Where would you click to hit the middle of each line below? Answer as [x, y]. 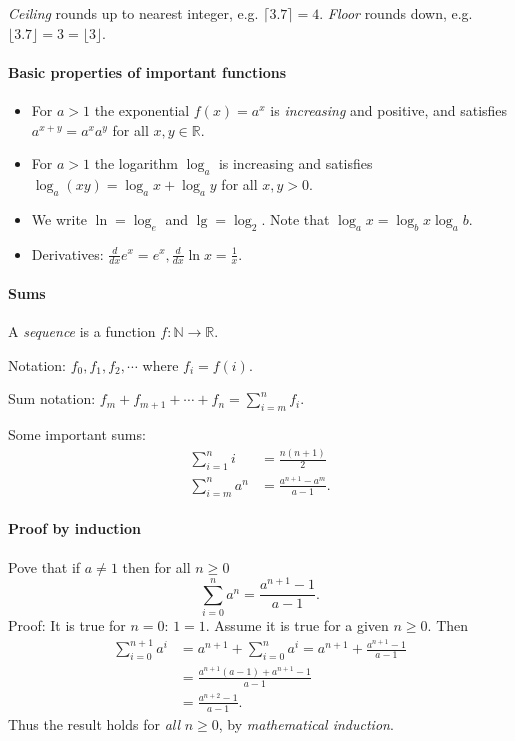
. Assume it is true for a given [297, 625]
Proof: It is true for [67, 625]
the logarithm [136, 163]
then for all [156, 566]
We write [59, 218]
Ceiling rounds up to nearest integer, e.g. [133, 13]
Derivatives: [67, 253]
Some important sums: [77, 434]
